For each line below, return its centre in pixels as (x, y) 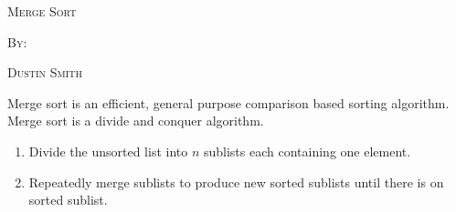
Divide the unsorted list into (108, 151)
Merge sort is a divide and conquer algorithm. (136, 121)
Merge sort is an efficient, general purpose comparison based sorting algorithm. (228, 102)
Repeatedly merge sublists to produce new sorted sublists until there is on (236, 182)
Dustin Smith (45, 72)
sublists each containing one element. (307, 151)
